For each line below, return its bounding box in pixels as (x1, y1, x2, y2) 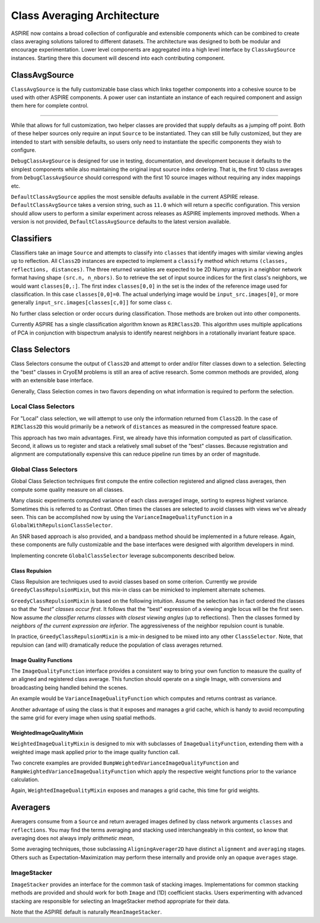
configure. (11, 146, 37, 154)
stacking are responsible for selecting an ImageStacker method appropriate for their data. (11, 897, 230, 905)
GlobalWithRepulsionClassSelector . (11, 522, 113, 529)
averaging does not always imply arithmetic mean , (11, 835, 135, 842)
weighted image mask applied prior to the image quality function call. (11, 748, 180, 756)
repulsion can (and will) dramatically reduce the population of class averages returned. (11, 641, 223, 648)
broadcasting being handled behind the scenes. (11, 684, 128, 691)
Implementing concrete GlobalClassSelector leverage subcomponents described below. (11, 552, 235, 559)
